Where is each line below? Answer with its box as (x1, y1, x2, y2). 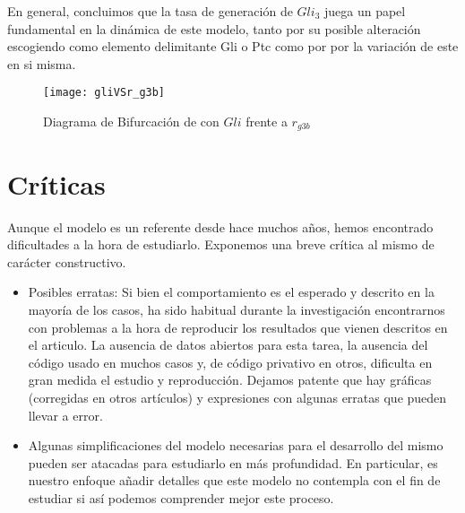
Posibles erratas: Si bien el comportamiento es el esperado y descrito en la (28, 283, 435, 301)
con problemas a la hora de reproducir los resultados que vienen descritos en (28, 317, 448, 336)
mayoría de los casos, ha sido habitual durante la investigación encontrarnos (28, 300, 445, 318)
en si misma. (7, 54, 76, 73)
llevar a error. (28, 405, 103, 424)
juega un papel (323, 2, 406, 20)
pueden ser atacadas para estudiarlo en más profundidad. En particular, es (28, 453, 438, 472)
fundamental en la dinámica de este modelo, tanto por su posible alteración (7, 19, 421, 38)
